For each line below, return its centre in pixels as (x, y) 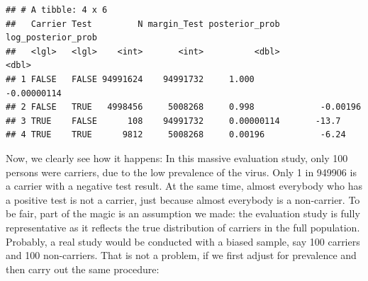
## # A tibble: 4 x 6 (57, 10)
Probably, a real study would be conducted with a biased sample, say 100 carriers (183, 241)
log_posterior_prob (51, 38)
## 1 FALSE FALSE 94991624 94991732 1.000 (130, 79)
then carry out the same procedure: (83, 269)
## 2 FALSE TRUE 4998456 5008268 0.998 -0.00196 (184, 107)
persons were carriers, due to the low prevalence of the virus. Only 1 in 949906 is (181, 172)
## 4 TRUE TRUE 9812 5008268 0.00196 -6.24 (176, 135)
